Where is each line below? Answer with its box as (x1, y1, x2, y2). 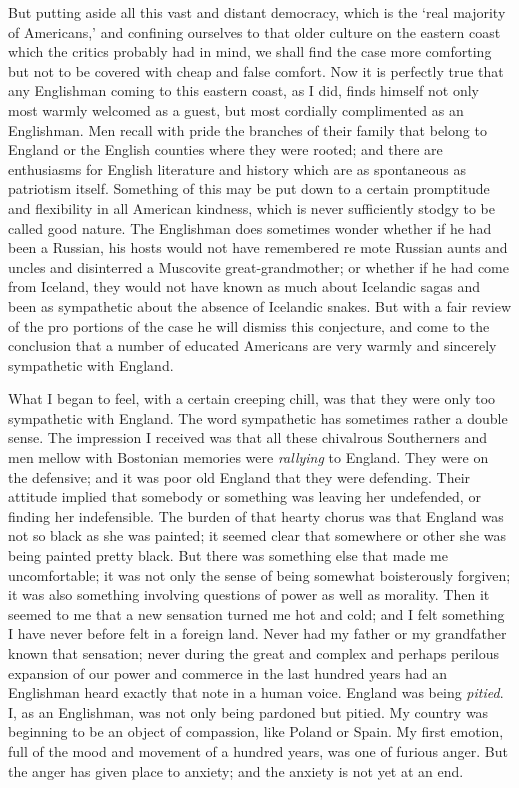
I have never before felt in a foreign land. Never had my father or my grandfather (8, 623, 507, 644)
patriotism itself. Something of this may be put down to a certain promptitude (8, 178, 490, 199)
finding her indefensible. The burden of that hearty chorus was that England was (8, 505, 504, 526)
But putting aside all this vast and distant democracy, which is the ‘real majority (8, 2, 506, 22)
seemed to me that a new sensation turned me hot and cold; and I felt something (8, 603, 505, 624)
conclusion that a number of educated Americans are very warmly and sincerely (8, 335, 497, 356)
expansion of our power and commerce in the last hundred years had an (8, 662, 448, 683)
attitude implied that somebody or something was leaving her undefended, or (8, 486, 481, 507)
